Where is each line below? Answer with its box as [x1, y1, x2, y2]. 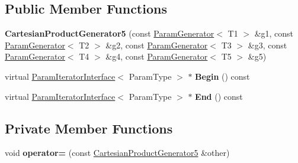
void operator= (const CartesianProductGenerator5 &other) [5, 146, 230, 159]
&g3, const [248, 38, 287, 51]
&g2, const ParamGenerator [105, 38, 208, 51]
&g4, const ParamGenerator [105, 50, 208, 63]
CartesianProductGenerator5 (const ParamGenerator [5, 27, 214, 40]
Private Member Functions [5, 119, 173, 137]
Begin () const [195, 70, 250, 82]
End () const [195, 90, 243, 102]
